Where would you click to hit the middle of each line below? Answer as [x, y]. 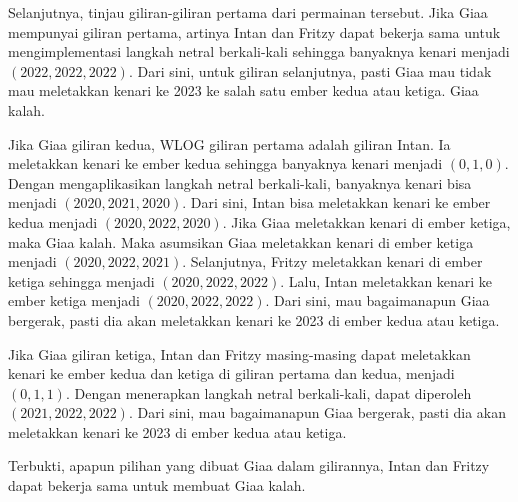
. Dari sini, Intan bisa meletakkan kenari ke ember [336, 202]
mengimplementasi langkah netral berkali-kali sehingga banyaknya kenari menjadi [259, 51]
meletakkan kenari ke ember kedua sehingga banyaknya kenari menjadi [225, 163]
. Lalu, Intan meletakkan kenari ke [386, 280]
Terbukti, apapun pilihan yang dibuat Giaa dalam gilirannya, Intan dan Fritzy [249, 465]
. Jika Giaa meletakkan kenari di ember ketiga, [366, 221]
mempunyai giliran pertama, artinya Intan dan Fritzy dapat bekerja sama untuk [254, 31]
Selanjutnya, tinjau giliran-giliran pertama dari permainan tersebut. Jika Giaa [248, 12]
